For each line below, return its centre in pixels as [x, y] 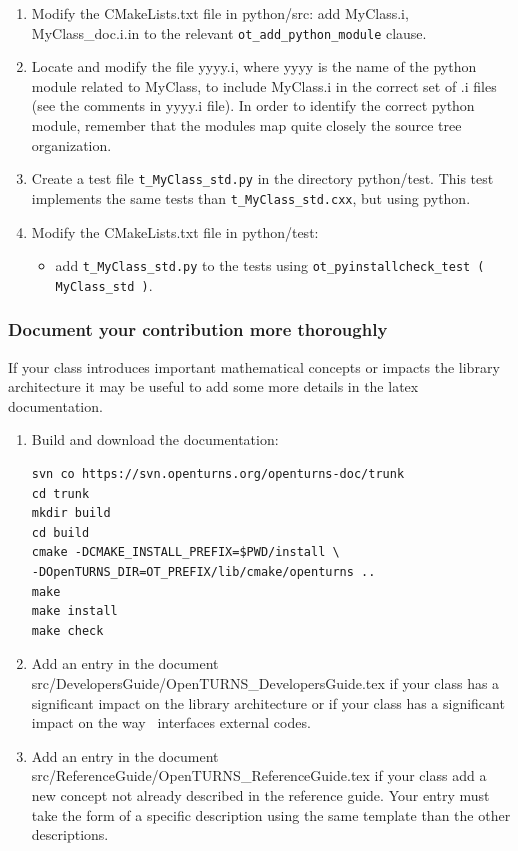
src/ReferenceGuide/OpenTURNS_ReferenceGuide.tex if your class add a [259, 775]
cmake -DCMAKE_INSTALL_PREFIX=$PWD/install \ [185, 552]
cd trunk [60, 493]
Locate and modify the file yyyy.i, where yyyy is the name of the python [254, 66]
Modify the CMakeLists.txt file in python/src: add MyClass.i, [220, 13]
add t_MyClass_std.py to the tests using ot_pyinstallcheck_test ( [270, 265]
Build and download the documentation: [155, 439]
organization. [71, 144]
